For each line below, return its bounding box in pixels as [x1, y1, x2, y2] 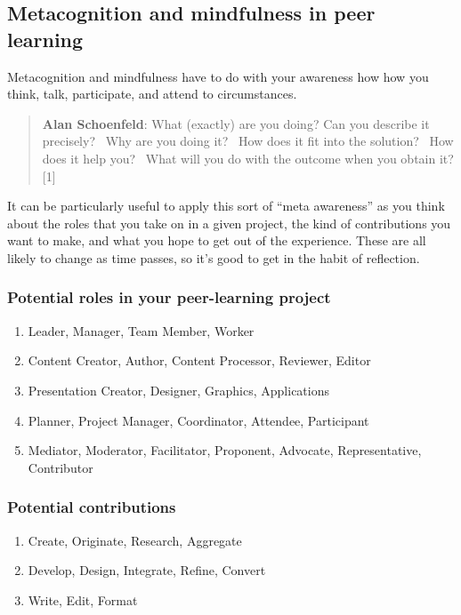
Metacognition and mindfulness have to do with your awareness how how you [7, 67, 429, 85]
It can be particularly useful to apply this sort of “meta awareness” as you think [7, 196, 445, 215]
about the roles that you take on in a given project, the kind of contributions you [7, 213, 451, 232]
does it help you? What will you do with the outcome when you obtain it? [42, 148, 454, 167]
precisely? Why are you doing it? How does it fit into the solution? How [42, 132, 454, 150]
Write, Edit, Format [28, 590, 138, 609]
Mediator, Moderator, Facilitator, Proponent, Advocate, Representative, [28, 441, 422, 459]
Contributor [28, 458, 93, 476]
